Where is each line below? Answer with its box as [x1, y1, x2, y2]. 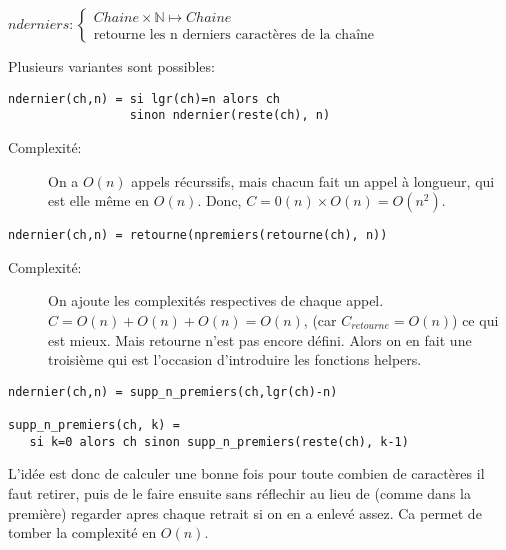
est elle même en [48, 190, 150, 211]
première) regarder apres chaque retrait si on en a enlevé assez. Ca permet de [8, 502, 482, 523]
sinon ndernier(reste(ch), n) [129, 108, 331, 123]
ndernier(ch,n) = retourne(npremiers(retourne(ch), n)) [8, 228, 388, 243]
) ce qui [452, 309, 499, 330]
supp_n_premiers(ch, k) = [8, 418, 180, 433]
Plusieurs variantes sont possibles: [8, 56, 215, 76]
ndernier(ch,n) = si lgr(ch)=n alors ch [8, 91, 281, 106]
